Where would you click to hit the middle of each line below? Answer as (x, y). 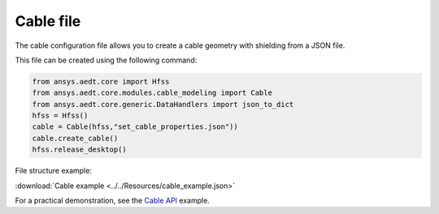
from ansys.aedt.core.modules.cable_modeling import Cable (152, 93)
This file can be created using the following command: (106, 60)
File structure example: (54, 171)
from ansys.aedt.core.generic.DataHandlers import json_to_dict (163, 104)
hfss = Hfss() (60, 116)
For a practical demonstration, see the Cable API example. (113, 201)
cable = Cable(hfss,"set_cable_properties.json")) (135, 127)
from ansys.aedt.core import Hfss (101, 81)
